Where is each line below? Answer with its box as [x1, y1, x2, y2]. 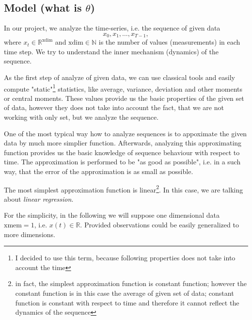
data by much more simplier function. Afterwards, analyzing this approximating [4, 138, 242, 148]
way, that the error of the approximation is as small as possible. [4, 166, 193, 176]
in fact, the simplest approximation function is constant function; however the [15, 278, 247, 288]
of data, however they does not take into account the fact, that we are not [4, 102, 224, 112]
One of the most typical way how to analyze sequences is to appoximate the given [4, 128, 247, 138]
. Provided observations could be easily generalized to [80, 220, 239, 230]
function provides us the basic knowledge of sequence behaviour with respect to [4, 147, 240, 157]
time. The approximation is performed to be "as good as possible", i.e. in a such [4, 157, 241, 167]
